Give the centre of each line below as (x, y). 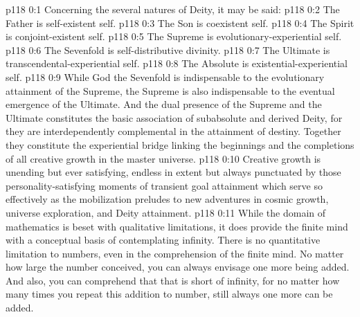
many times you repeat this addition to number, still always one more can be (169, 294)
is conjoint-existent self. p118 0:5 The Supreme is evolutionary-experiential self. (174, 36)
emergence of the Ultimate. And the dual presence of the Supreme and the (164, 104)
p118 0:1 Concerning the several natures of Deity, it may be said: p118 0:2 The (173, 9)
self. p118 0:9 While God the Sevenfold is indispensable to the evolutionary (165, 76)
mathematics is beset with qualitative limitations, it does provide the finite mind (177, 226)
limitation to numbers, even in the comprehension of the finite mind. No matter (175, 253)
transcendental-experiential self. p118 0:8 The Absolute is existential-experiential (177, 63)
